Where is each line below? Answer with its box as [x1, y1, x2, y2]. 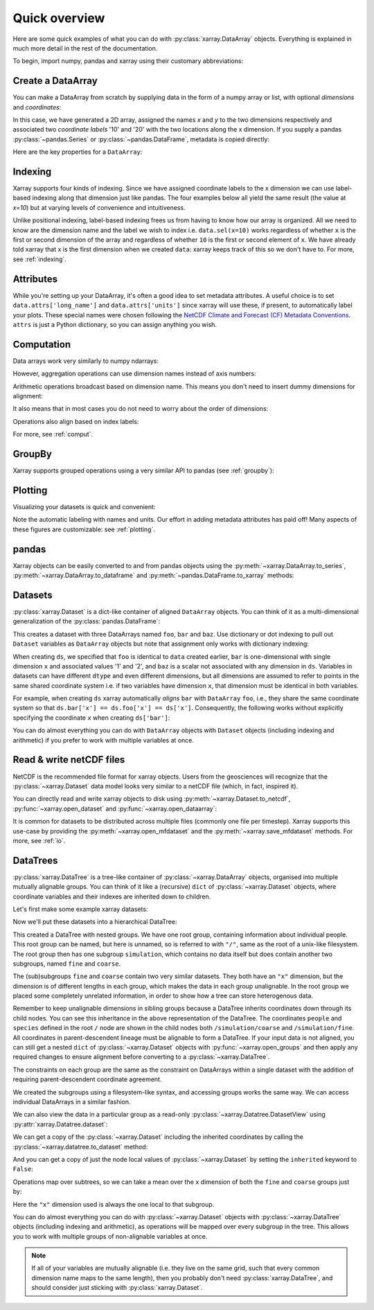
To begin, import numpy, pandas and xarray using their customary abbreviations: [12, 57, 244, 65]
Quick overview [12, 10, 105, 26]
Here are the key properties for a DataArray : [12, 148, 143, 156]
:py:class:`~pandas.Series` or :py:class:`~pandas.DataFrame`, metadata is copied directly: [12, 135, 270, 143]
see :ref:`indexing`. [12, 255, 67, 263]
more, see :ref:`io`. [12, 836, 66, 844]
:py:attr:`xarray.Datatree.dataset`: [12, 1119, 108, 1128]
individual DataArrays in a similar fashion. [12, 1098, 131, 1106]
